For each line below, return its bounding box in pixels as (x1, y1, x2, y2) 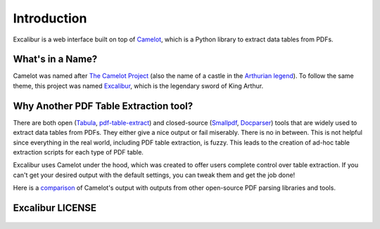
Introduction (13, 11, 87, 26)
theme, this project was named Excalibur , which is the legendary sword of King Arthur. (13, 81, 264, 90)
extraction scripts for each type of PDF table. (13, 148, 144, 156)
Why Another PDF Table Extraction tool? (13, 100, 194, 112)
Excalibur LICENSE (13, 202, 97, 214)
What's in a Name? (13, 53, 98, 65)
